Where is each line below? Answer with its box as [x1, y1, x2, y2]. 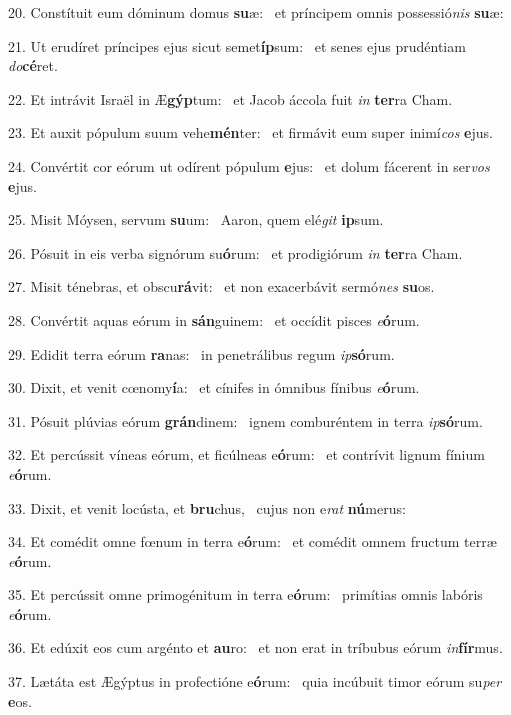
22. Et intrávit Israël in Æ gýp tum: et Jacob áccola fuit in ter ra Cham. [8, 88, 453, 109]
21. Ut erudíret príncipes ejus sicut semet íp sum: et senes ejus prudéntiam [8, 35, 466, 56]
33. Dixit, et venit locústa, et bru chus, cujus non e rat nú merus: [8, 497, 406, 518]
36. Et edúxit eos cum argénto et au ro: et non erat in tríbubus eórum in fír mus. [8, 637, 503, 658]
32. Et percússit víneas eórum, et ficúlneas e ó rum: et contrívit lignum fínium [8, 444, 485, 465]
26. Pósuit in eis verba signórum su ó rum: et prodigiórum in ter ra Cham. [8, 242, 463, 263]
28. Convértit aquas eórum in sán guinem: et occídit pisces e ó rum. [8, 309, 420, 330]
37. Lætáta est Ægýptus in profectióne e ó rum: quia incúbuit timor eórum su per [8, 671, 502, 692]
